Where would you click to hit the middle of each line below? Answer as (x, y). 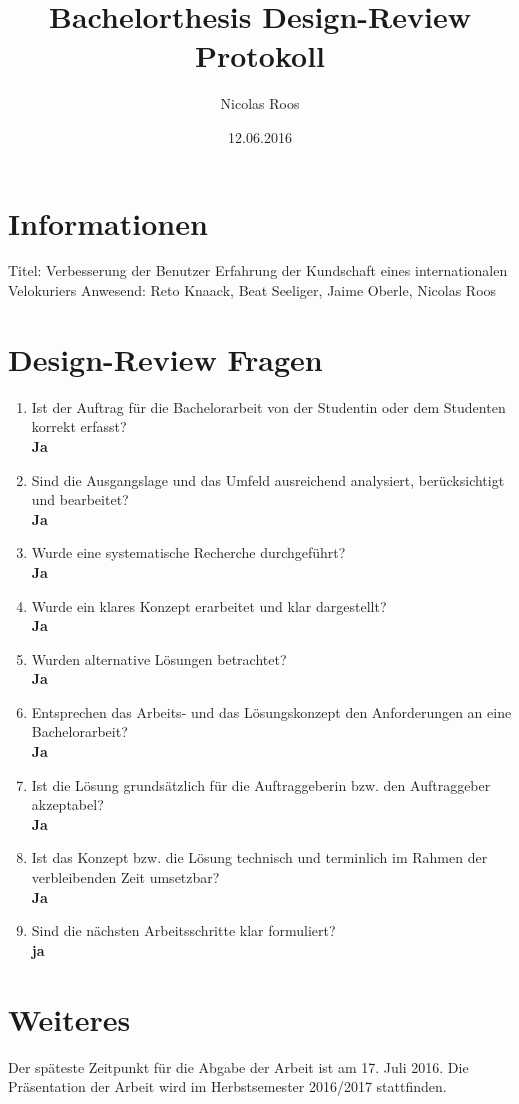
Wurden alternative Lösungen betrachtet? (159, 658)
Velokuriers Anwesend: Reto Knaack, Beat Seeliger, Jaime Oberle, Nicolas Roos (252, 290)
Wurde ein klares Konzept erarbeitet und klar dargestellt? (209, 605)
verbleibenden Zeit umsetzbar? (125, 877)
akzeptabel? (67, 804)
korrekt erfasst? (79, 426)
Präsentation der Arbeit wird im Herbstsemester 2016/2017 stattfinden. (227, 1086)
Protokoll (260, 55)
